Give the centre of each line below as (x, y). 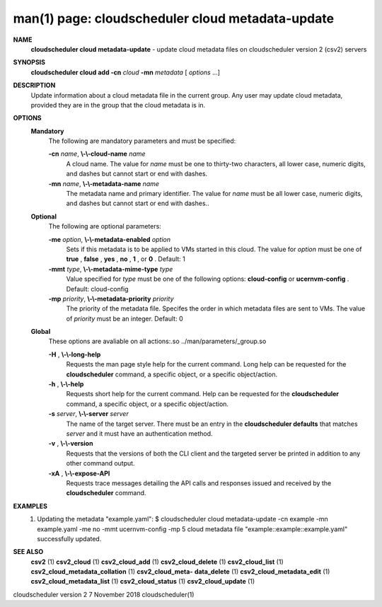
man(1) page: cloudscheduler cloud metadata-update (174, 18)
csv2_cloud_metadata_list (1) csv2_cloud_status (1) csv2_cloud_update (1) (143, 582)
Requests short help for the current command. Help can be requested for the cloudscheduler (203, 394)
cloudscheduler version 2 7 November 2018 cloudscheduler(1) (104, 594)
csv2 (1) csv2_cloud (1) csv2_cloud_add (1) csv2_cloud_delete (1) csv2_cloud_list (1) (157, 562)
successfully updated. (69, 538)
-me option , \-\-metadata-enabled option (110, 239)
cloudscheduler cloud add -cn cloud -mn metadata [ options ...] (126, 72)
